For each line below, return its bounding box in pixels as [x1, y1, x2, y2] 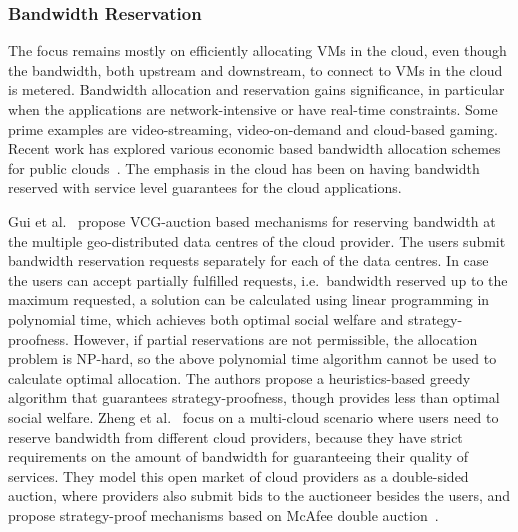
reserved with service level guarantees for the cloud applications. [8, 177, 402, 198]
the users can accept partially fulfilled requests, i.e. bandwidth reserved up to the [8, 269, 508, 290]
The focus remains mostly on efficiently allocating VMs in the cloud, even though [8, 40, 507, 61]
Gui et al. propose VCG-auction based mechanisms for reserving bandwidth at [8, 210, 496, 231]
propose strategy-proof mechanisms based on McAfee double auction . [8, 504, 439, 525]
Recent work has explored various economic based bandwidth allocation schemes [8, 138, 501, 159]
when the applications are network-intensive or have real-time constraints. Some [8, 99, 498, 119]
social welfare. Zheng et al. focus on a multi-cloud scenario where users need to [8, 406, 499, 427]
